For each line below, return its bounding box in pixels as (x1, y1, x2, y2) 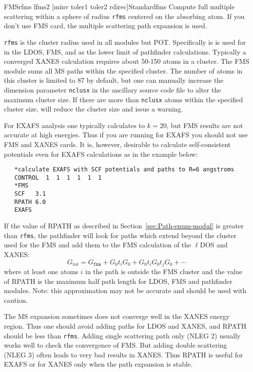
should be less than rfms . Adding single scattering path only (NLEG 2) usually (4, 330, 241, 340)
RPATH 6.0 (14, 198, 46, 205)
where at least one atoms (4, 266, 78, 276)
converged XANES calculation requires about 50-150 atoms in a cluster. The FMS (4, 56, 250, 66)
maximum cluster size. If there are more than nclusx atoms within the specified (4, 94, 243, 104)
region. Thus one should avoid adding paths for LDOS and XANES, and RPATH (4, 320, 247, 331)
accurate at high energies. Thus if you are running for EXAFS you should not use (4, 130, 248, 140)
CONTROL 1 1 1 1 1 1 (14, 174, 102, 181)
